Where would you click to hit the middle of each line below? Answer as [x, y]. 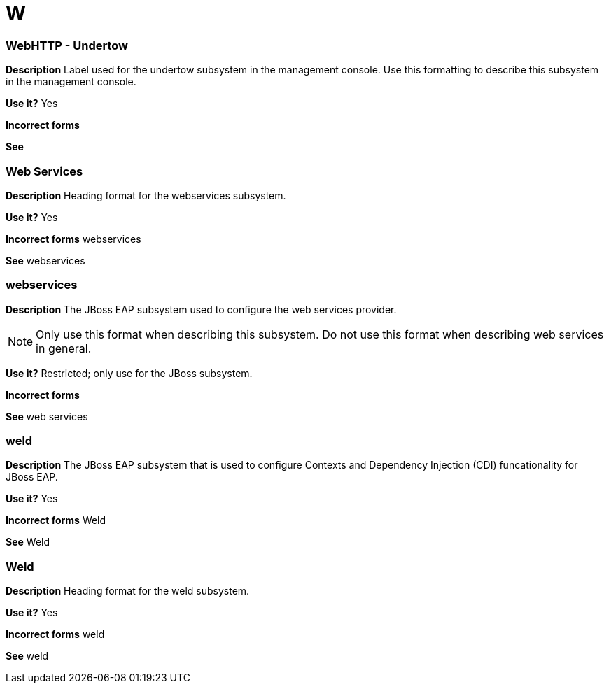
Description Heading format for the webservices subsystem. [146, 195]
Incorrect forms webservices [73, 239]
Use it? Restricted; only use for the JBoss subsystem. [129, 373]
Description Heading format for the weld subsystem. [128, 591]
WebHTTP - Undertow [67, 45]
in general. [64, 348]
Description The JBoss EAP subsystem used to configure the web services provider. [201, 309]
